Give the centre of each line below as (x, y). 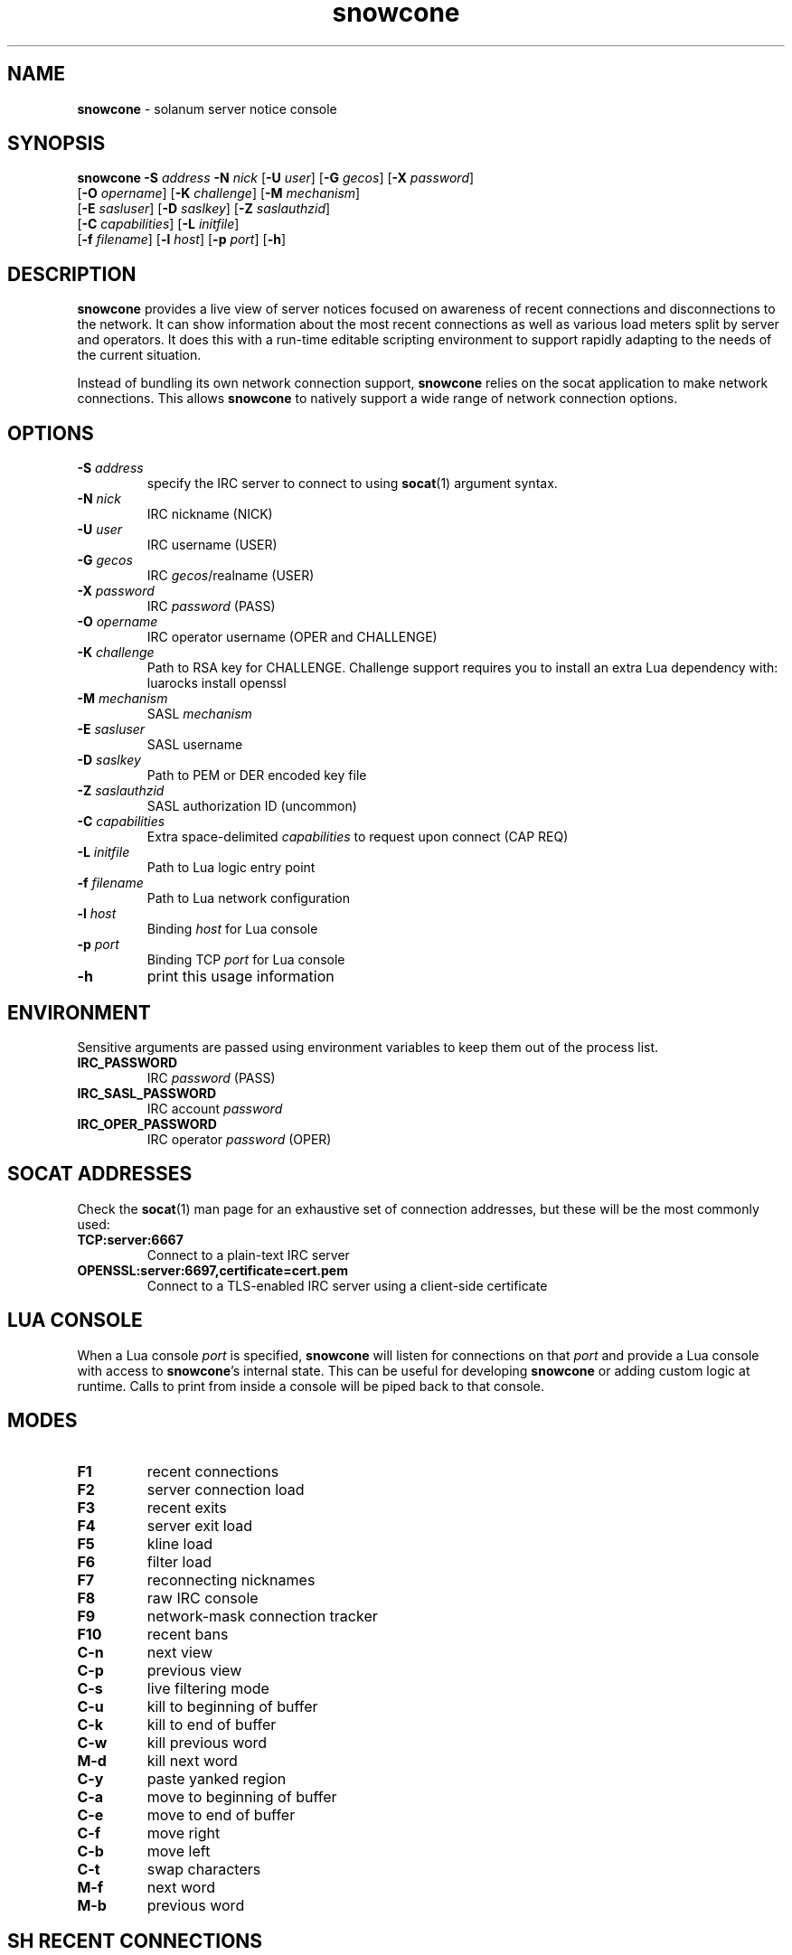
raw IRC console (203, 1598)
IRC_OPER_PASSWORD (147, 1123)
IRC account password (215, 1108)
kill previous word (207, 1742)
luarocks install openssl (217, 683)
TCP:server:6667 (130, 1239)
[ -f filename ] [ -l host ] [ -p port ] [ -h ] (181, 240)
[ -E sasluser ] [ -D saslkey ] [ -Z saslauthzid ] (204, 209)
